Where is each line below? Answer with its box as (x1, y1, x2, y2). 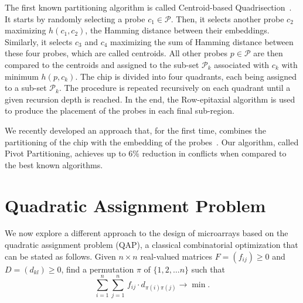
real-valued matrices (140, 250, 213, 262)
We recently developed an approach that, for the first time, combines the (5, 124, 266, 136)
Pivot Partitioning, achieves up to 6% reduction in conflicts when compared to (5, 147, 287, 159)
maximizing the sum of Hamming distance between (110, 35, 294, 47)
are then (253, 47, 283, 59)
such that (191, 263, 225, 275)
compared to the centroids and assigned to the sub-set (5, 58, 199, 70)
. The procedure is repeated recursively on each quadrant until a (59, 81, 291, 94)
